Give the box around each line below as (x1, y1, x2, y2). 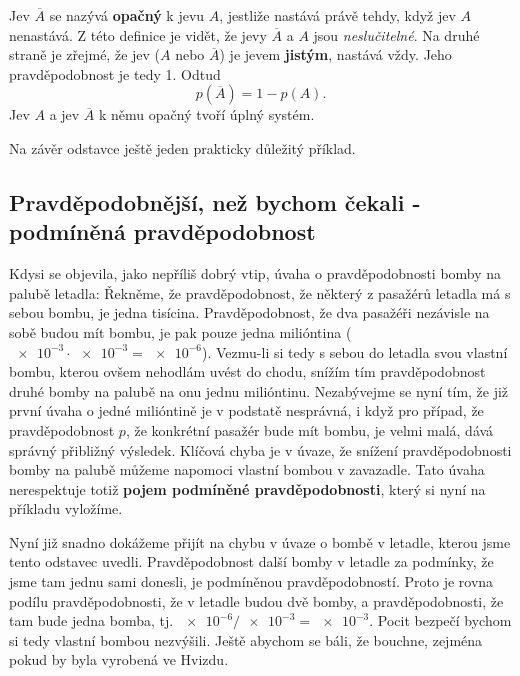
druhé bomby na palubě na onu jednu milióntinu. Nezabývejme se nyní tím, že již (9, 380, 509, 401)
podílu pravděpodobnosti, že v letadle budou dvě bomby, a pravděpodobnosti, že (9, 590, 504, 611)
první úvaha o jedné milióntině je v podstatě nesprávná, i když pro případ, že (9, 400, 484, 421)
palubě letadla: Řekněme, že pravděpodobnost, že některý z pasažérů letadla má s (9, 282, 511, 303)
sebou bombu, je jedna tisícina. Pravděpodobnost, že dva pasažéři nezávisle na (9, 302, 490, 323)
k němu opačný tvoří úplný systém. (99, 104, 315, 125)
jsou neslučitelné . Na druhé (313, 24, 480, 45)
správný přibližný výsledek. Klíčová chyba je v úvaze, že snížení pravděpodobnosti (9, 439, 512, 460)
